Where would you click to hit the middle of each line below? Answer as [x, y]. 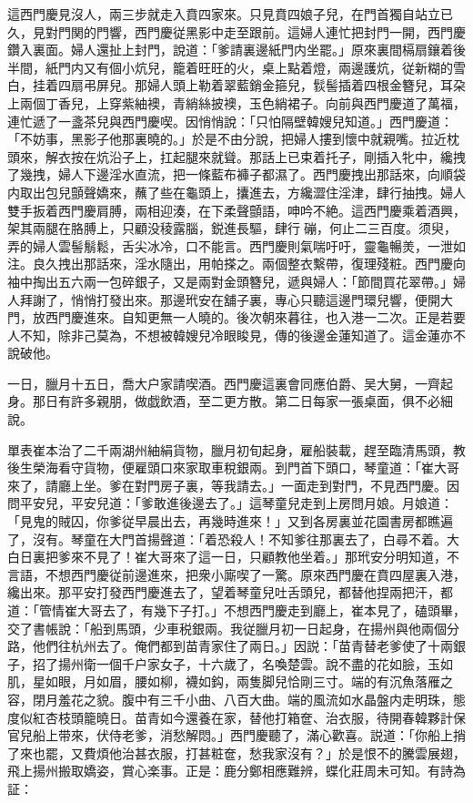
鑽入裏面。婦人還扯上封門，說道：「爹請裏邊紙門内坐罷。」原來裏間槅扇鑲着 [230, 50]
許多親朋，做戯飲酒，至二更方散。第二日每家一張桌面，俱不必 [255, 401]
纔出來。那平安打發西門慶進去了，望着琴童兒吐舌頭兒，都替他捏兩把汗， [224, 592]
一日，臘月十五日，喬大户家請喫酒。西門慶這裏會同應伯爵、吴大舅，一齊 [224, 383]
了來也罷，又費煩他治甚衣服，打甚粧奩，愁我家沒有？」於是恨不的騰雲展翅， [236, 752]
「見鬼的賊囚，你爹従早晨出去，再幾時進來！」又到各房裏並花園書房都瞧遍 [230, 521]
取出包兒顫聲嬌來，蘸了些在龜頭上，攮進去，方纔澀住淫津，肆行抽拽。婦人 [242, 192]
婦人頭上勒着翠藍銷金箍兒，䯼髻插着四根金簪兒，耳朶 [306, 85]
